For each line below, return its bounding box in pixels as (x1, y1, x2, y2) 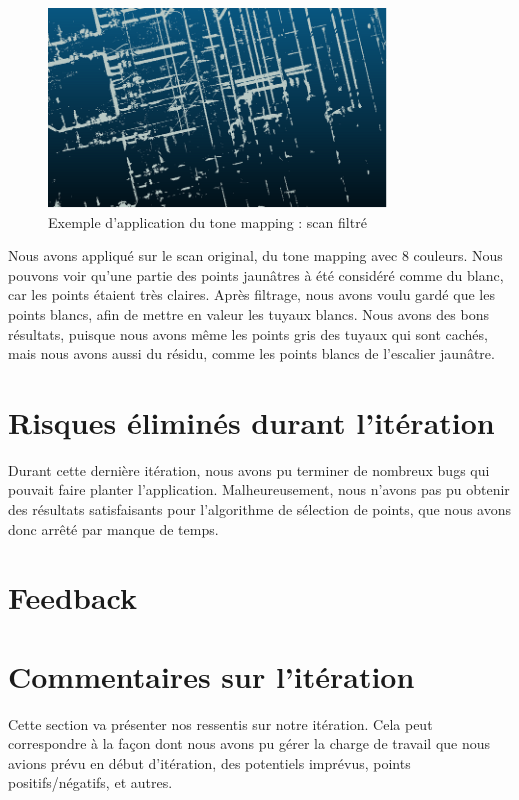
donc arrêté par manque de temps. (8, 518, 219, 539)
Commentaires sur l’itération (8, 655, 415, 696)
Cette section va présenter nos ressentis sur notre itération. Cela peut (8, 713, 433, 734)
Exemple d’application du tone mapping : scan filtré (48, 211, 367, 232)
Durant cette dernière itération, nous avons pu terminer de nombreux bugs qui (8, 459, 490, 480)
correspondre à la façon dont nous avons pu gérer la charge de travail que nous (8, 733, 491, 754)
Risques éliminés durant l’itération (8, 401, 495, 442)
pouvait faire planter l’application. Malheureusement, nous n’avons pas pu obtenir (8, 479, 510, 500)
